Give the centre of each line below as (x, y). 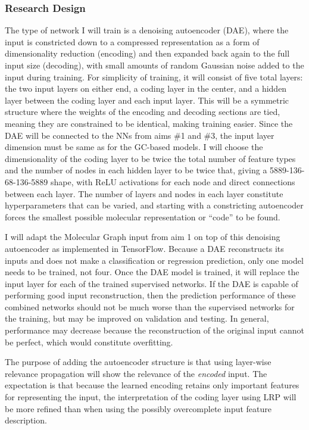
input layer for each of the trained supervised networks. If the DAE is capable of (152, 283)
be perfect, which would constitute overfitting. (89, 342)
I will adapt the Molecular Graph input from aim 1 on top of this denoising (143, 237)
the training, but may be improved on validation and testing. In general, (137, 318)
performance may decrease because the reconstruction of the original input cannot (154, 330)
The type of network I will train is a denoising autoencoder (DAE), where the (147, 30)
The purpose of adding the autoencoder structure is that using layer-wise (138, 362)
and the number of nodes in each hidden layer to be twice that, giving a (136, 170)
